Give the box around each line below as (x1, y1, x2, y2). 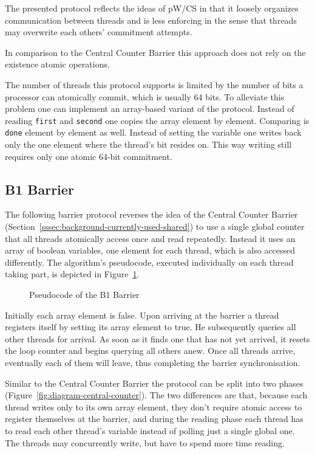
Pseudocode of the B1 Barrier (29, 288, 140, 301)
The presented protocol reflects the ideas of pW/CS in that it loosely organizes (5, 2, 299, 14)
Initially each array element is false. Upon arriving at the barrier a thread (5, 308, 279, 321)
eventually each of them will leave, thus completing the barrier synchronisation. (5, 356, 300, 368)
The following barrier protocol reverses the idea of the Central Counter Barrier (5, 208, 298, 221)
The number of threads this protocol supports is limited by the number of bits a (5, 78, 303, 91)
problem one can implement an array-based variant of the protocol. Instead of (5, 102, 294, 115)
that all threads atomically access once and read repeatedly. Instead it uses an (5, 232, 296, 244)
